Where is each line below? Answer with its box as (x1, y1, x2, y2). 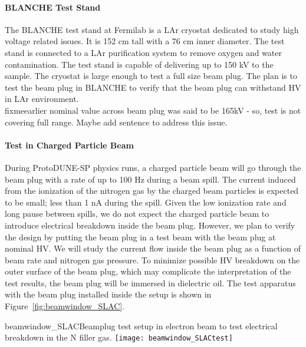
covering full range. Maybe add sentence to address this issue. (5, 115, 228, 128)
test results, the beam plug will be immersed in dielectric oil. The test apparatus (5, 276, 296, 289)
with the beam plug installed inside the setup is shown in (5, 288, 212, 300)
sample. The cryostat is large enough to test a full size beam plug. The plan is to (5, 70, 297, 82)
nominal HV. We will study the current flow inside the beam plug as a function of (5, 242, 301, 255)
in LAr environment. (5, 92, 79, 105)
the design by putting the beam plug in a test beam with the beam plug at (5, 230, 276, 243)
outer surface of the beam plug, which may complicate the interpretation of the (5, 265, 291, 277)
